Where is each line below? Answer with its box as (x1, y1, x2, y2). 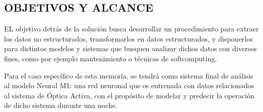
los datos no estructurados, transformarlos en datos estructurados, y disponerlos (4, 33, 253, 44)
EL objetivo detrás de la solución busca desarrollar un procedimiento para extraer (4, 23, 259, 34)
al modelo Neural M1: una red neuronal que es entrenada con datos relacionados (4, 80, 254, 91)
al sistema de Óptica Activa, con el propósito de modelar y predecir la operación (4, 90, 255, 100)
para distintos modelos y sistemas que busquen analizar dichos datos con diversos (4, 43, 257, 54)
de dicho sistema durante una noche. (4, 100, 118, 110)
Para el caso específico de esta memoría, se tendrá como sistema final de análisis (4, 70, 253, 81)
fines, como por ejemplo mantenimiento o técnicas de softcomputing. (4, 53, 217, 63)
